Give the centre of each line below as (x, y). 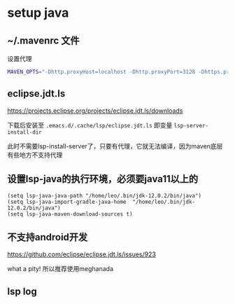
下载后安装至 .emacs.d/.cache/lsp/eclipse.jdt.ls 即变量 (90, 125)
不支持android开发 (48, 237)
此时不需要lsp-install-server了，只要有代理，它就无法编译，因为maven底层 (115, 146)
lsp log (22, 291)
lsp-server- (191, 125)
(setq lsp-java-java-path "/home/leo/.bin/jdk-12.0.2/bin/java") (104, 195)
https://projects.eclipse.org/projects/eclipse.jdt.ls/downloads (95, 111)
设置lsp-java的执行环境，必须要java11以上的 (102, 179)
